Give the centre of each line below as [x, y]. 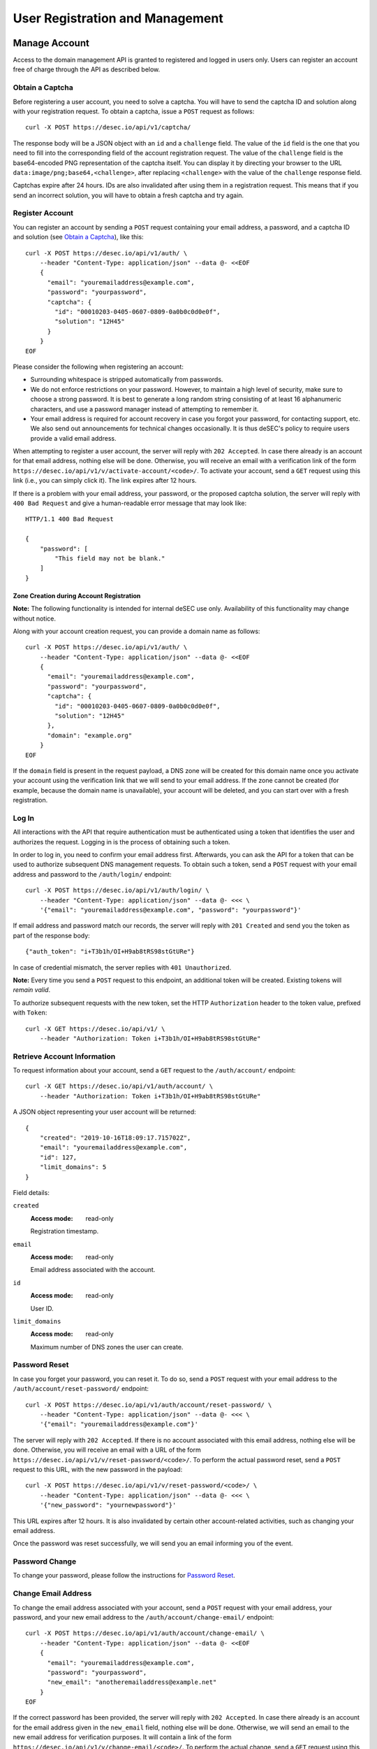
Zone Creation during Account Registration [77, 595]
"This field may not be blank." [110, 558]
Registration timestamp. [65, 1231]
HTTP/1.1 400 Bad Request [70, 519]
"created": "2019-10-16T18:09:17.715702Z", [115, 1138]
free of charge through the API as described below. [87, 69]
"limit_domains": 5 [73, 1167]
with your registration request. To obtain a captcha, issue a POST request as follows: [134, 111]
